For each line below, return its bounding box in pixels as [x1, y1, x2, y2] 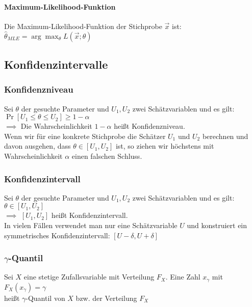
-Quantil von [26, 292, 65, 303]
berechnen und [202, 130, 248, 141]
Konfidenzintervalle [4, 57, 108, 72]
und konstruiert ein [187, 219, 247, 230]
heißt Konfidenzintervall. [51, 210, 128, 220]
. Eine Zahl [165, 271, 200, 282]
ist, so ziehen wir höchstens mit [115, 141, 214, 151]
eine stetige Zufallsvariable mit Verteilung [23, 271, 155, 282]
